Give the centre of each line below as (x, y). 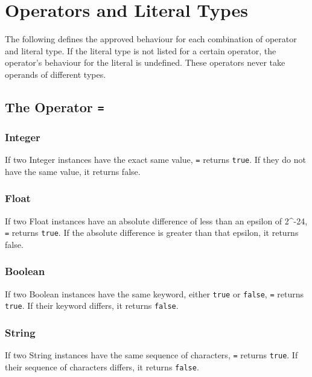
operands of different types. (56, 74)
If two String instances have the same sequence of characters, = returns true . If (151, 355)
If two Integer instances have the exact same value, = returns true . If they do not (155, 160)
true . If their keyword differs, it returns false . (92, 306)
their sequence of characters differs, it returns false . (102, 366)
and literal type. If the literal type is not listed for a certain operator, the (141, 50)
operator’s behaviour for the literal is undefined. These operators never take (145, 62)
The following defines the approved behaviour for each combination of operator (151, 39)
